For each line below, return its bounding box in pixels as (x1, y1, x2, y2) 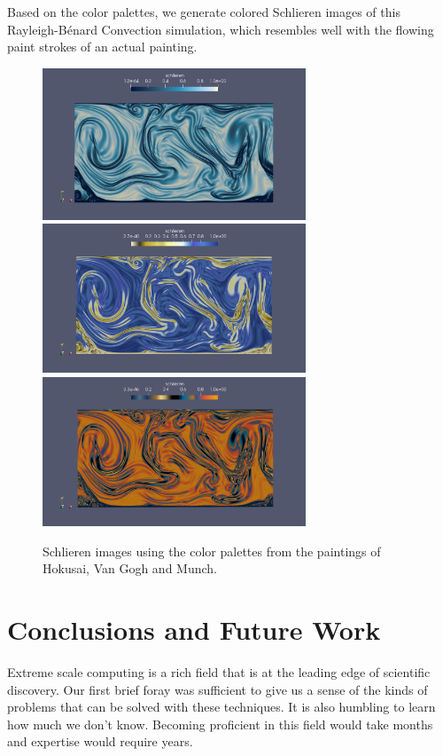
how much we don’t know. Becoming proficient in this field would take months (7, 714, 433, 733)
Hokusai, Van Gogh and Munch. (43, 559, 217, 578)
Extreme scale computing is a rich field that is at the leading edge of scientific (7, 663, 431, 681)
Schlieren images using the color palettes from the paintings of (43, 541, 381, 560)
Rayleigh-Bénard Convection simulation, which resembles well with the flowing (7, 20, 434, 38)
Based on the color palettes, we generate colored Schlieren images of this (7, 3, 400, 20)
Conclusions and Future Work (7, 611, 381, 648)
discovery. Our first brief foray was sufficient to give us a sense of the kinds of (7, 680, 428, 698)
